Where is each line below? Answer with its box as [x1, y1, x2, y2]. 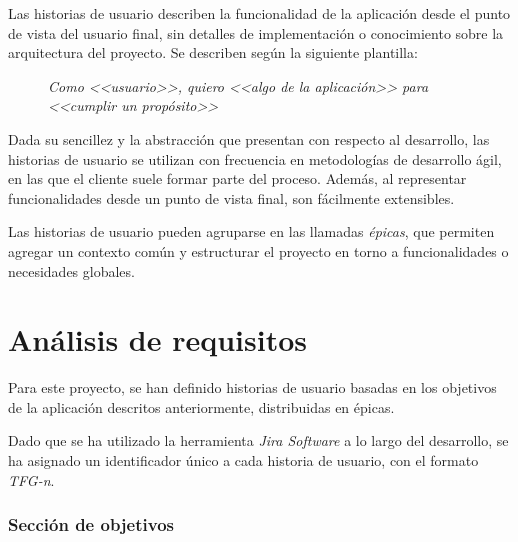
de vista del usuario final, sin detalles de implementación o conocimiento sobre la [8, 22, 504, 43]
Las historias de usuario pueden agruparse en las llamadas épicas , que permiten [8, 221, 495, 242]
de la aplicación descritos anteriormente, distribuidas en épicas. [8, 396, 395, 417]
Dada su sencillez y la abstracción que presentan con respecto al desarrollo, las [8, 128, 490, 149]
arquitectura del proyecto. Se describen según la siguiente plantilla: [8, 42, 418, 63]
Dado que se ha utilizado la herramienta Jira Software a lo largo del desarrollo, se [8, 430, 509, 451]
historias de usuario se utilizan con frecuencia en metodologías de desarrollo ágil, [8, 148, 502, 169]
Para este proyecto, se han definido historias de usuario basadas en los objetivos [8, 377, 497, 398]
